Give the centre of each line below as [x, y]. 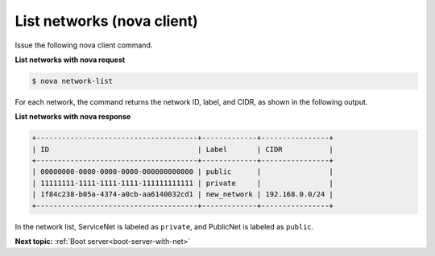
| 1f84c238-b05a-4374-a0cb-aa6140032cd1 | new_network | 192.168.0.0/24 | [183, 194]
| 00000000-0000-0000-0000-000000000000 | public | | [183, 172]
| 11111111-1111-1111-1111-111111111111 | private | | [183, 183]
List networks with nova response [73, 117]
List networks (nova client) [107, 21]
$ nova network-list [72, 81]
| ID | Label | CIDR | [183, 149]
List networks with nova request [70, 60]
